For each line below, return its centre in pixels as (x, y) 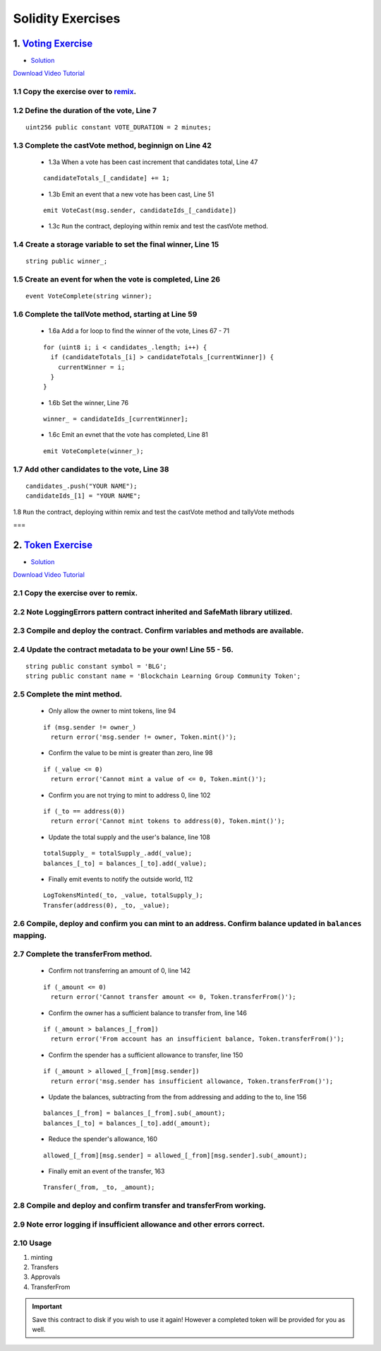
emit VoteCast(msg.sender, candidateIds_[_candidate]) (140, 211)
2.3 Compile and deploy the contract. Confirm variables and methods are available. (158, 631)
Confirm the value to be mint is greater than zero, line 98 (131, 753)
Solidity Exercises (67, 18)
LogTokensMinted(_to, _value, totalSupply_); (123, 895)
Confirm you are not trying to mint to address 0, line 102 (129, 795)
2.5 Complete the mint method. (68, 694)
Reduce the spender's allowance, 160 (103, 1139)
